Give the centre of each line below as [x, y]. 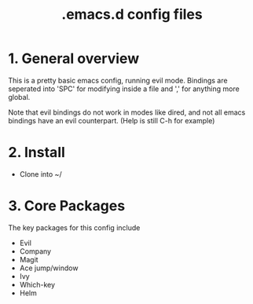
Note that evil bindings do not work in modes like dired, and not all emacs [127, 112]
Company [35, 251]
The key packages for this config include [74, 227]
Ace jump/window [49, 268]
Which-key [37, 284]
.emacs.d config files [132, 15]
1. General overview [74, 59]
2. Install [37, 153]
